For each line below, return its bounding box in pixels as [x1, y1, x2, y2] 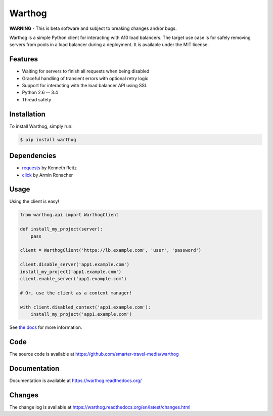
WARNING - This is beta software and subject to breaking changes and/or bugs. [9, 25, 177, 31]
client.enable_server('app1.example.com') [20, 276, 127, 281]
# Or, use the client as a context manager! [20, 290, 132, 296]
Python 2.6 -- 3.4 [22, 89, 58, 96]
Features [9, 55, 38, 63]
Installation [9, 109, 45, 119]
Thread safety [22, 96, 52, 102]
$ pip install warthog [20, 137, 76, 142]
